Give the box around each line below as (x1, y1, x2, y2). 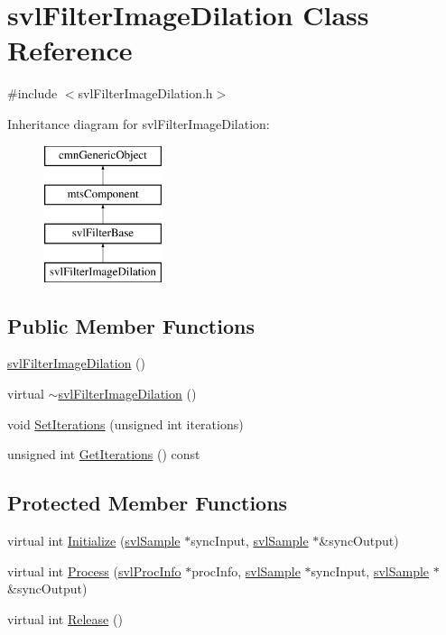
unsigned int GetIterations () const (7, 445, 200, 464)
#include (7, 84, 58, 103)
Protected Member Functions (7, 489, 288, 517)
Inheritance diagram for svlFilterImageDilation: (7, 114, 270, 133)
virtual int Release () (7, 609, 123, 628)
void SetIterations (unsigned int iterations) (7, 414, 244, 433)
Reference (7, 32, 133, 69)
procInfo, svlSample (191, 561, 301, 580)
